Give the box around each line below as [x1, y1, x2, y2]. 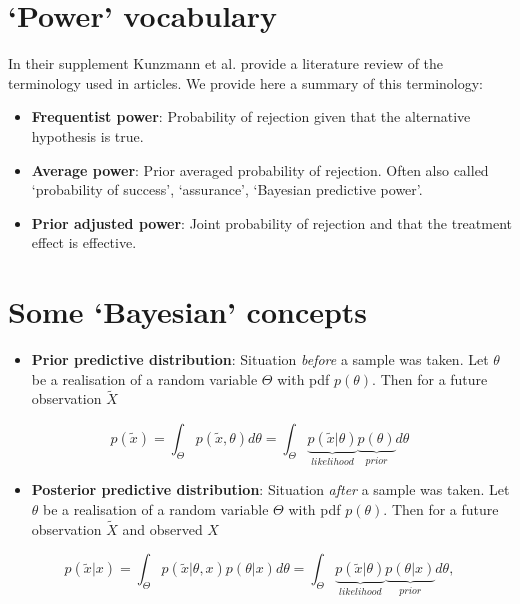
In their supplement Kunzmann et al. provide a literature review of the [8, 53, 444, 74]
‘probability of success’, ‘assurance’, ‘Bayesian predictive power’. [31, 179, 423, 200]
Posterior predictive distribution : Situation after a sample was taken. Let [31, 479, 510, 500]
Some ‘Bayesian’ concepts [8, 291, 368, 332]
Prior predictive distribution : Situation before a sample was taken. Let [31, 349, 489, 369]
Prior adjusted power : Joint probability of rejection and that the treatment [31, 212, 512, 233]
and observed [122, 518, 203, 539]
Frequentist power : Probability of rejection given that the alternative [31, 106, 471, 127]
